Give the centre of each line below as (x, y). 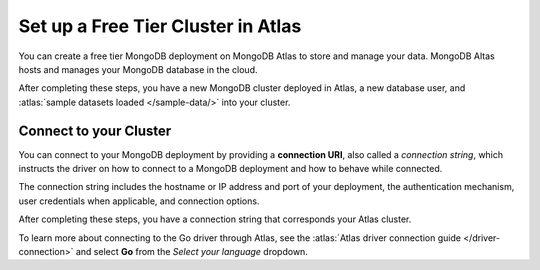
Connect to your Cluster (95, 130)
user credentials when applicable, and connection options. (139, 201)
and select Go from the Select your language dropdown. (192, 251)
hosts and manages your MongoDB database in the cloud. (138, 69)
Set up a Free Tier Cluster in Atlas (160, 26)
